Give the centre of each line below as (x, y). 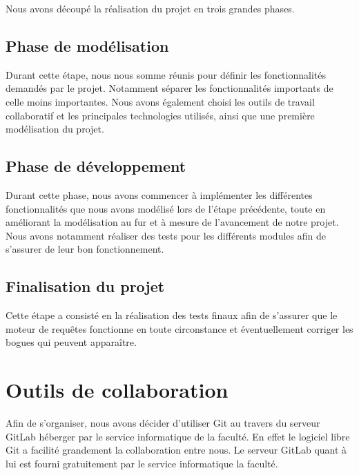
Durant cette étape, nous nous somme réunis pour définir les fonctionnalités (166, 74)
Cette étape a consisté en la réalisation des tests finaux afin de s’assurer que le (172, 315)
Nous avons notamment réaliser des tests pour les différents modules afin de (166, 235)
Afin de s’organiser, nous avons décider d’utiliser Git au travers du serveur (163, 423)
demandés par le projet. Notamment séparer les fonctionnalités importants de (169, 88)
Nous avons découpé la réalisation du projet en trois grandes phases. (150, 8)
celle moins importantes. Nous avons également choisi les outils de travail (160, 101)
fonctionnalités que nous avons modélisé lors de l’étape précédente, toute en (166, 208)
